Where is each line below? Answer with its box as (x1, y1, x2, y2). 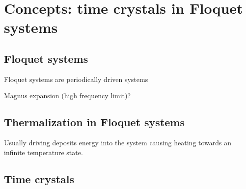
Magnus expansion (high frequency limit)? (4, 90, 131, 101)
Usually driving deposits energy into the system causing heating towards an (4, 137, 232, 148)
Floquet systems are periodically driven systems (4, 74, 148, 84)
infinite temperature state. (4, 147, 83, 157)
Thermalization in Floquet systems (4, 114, 185, 130)
